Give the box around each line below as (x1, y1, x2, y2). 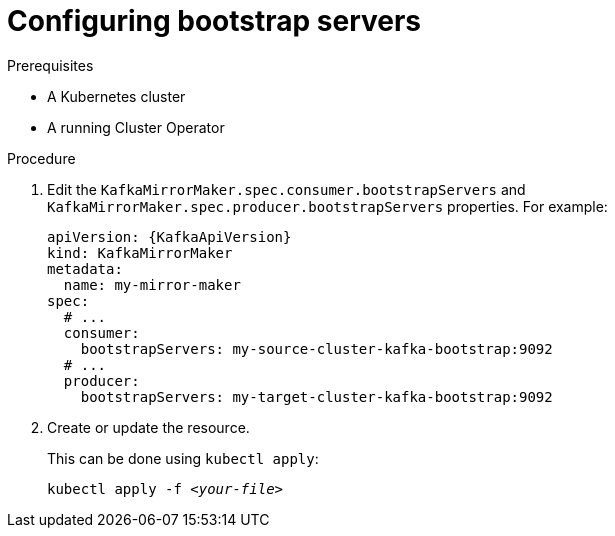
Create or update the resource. (47, 418, 250, 436)
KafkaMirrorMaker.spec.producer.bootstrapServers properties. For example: (47, 197, 608, 215)
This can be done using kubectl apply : (47, 449, 319, 467)
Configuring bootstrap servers (7, 4, 422, 38)
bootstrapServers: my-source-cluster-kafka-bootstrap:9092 (80, 340, 553, 357)
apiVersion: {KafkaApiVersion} (47, 228, 292, 245)
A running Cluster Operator (47, 118, 225, 136)
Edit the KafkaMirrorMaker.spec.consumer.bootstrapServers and (47, 180, 526, 198)
